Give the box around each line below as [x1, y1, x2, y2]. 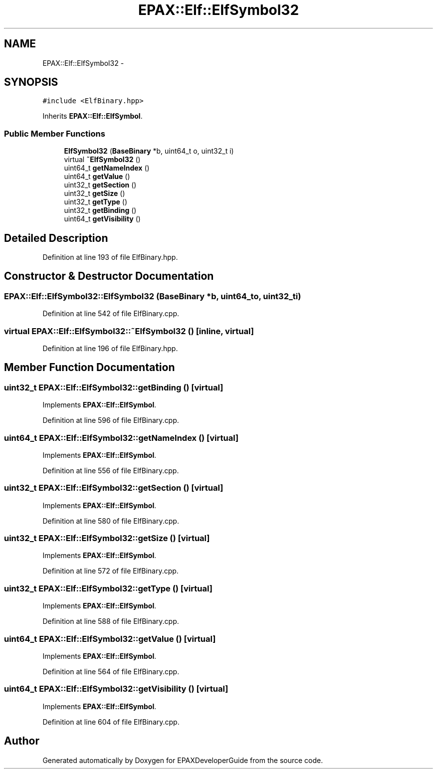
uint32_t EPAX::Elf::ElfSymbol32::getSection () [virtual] [4, 483, 223, 493]
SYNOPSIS [4, 76, 58, 89]
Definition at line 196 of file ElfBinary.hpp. [42, 344, 178, 353]
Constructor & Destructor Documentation [4, 270, 214, 283]
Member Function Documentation [4, 361, 175, 374]
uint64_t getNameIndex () [64, 164, 150, 173]
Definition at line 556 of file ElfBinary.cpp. [42, 466, 179, 475]
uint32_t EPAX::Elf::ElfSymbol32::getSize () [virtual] [4, 533, 210, 544]
